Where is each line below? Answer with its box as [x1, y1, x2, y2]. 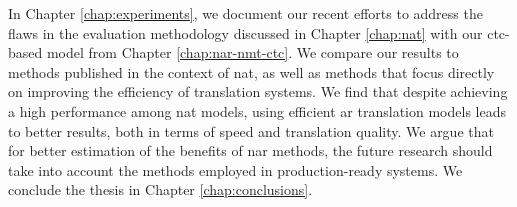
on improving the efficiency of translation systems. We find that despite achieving [8, 81, 508, 102]
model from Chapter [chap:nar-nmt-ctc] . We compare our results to [46, 42, 459, 63]
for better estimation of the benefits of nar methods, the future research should [8, 140, 493, 161]
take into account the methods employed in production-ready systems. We [8, 159, 463, 180]
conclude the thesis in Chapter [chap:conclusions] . [8, 179, 313, 200]
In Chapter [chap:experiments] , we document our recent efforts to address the [8, 3, 483, 23]
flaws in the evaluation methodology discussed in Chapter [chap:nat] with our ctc [8, 22, 506, 43]
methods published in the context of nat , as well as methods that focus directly [8, 61, 495, 82]
